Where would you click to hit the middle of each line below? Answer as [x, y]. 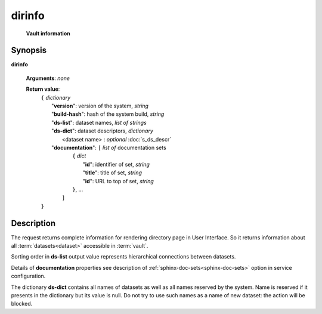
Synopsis [29, 50]
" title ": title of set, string [112, 173]
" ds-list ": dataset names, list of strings [99, 122]
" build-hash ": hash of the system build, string [108, 114]
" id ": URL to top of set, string [118, 181]
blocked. [22, 304]
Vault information [48, 33]
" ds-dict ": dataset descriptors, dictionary [102, 131]
